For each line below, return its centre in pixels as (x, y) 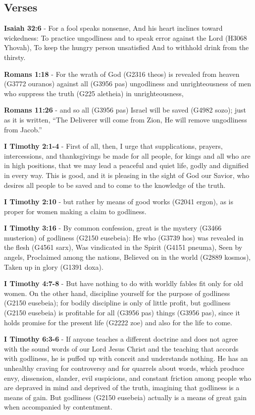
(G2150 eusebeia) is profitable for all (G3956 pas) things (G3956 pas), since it (122, 313)
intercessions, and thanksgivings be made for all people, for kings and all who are (127, 155)
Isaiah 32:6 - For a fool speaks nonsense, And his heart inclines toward (113, 28)
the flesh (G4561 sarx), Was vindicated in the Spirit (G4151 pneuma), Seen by (123, 247)
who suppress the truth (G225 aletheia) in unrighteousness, (94, 93)
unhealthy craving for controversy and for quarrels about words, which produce (124, 368)
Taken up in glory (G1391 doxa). (54, 267)
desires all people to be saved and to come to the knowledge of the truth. (115, 185)
